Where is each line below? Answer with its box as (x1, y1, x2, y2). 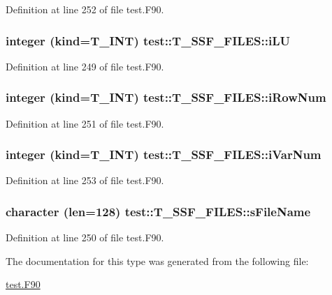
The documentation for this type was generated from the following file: (6, 253, 309, 268)
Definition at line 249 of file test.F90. (6, 59, 164, 73)
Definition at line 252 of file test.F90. (6, 2, 164, 16)
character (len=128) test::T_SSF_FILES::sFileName (6, 202, 311, 220)
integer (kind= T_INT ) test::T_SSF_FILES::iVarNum (6, 146, 322, 163)
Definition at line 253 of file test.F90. (6, 173, 164, 188)
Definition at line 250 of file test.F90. (6, 230, 164, 245)
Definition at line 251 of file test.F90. (6, 116, 164, 130)
